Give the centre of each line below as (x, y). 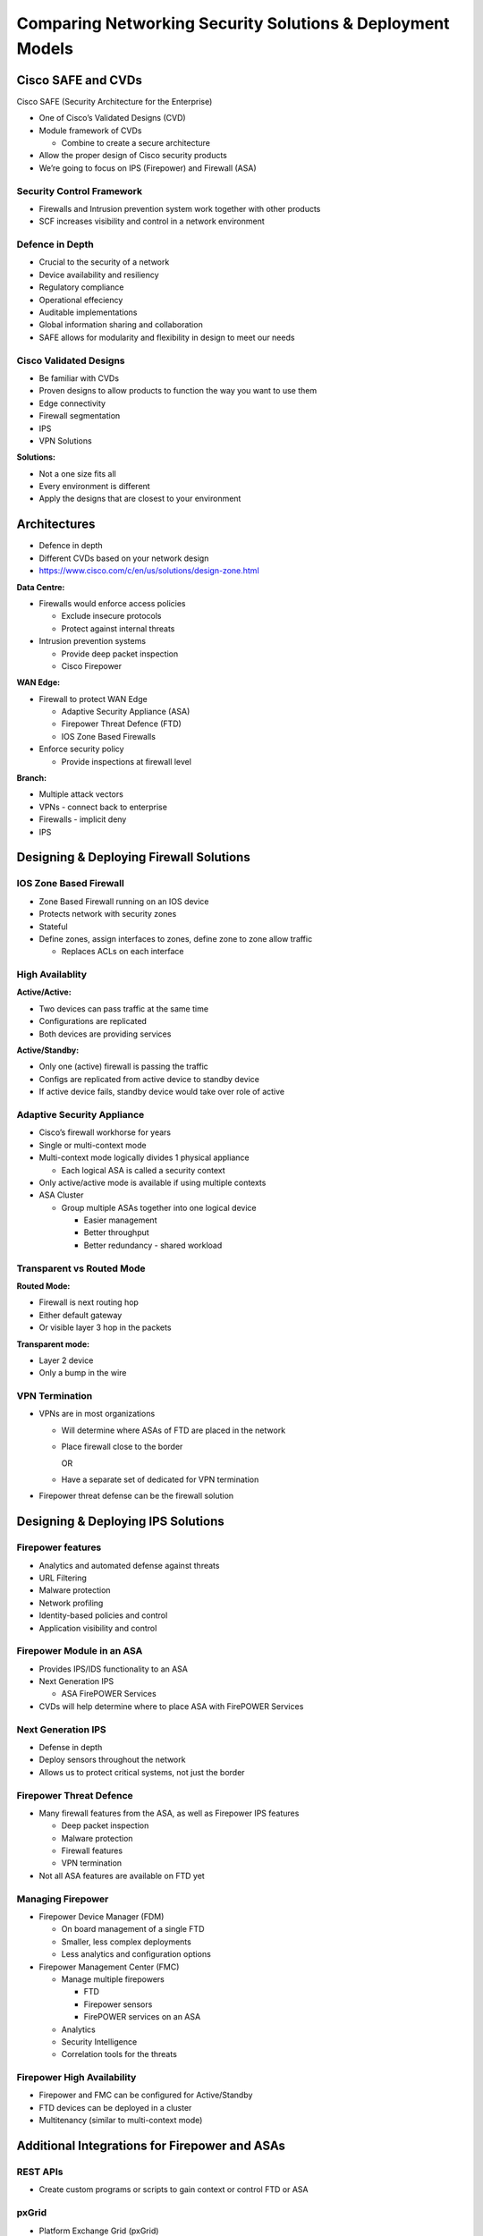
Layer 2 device (66, 1360)
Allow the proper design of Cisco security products (133, 156)
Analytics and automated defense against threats (129, 1565)
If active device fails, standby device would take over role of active (162, 1092)
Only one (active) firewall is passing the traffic (124, 1067)
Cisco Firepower (92, 665)
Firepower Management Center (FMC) (109, 1967)
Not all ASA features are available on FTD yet (122, 1876)
